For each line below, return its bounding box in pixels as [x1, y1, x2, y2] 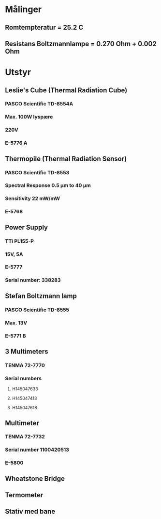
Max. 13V [5, 319, 28, 326]
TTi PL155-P [5, 237, 34, 244]
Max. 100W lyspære [5, 114, 53, 120]
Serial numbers [5, 375, 42, 382]
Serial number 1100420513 [5, 446, 69, 453]
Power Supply [5, 223, 48, 232]
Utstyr [5, 67, 31, 78]
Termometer [5, 491, 44, 499]
